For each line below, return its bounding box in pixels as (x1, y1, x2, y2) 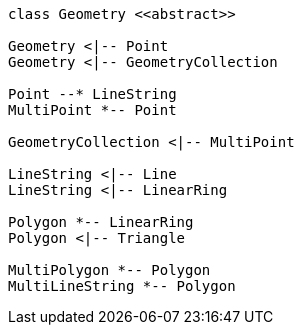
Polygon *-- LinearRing (8, 214, 194, 230)
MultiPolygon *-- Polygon (8, 262, 211, 278)
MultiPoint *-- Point (8, 102, 177, 118)
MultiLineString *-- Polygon (8, 278, 236, 294)
